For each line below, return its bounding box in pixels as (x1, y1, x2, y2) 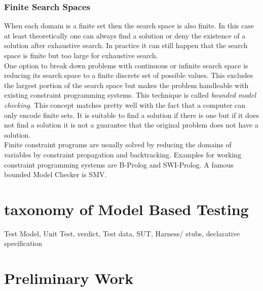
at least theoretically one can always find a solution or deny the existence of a (4, 30, 246, 40)
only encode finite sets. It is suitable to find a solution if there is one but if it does (4, 109, 259, 120)
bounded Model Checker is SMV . (4, 169, 107, 180)
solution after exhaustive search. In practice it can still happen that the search (4, 40, 248, 51)
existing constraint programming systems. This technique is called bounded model (4, 90, 256, 100)
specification (4, 238, 43, 248)
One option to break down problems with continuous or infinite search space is (4, 60, 248, 70)
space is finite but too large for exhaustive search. (4, 50, 158, 60)
